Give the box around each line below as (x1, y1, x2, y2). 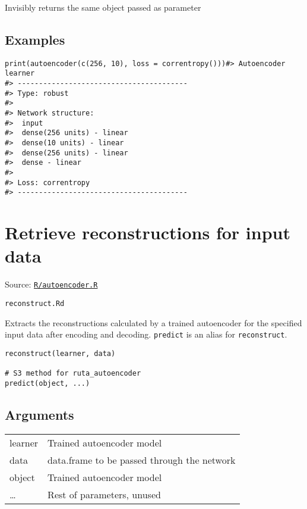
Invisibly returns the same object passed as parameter (5, 1, 201, 13)
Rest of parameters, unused (48, 487, 161, 501)
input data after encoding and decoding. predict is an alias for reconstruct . (5, 328, 287, 341)
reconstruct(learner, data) (5, 349, 116, 358)
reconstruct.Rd (5, 299, 65, 308)
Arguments (5, 405, 74, 423)
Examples (5, 30, 65, 48)
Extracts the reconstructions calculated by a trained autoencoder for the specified (5, 316, 302, 329)
